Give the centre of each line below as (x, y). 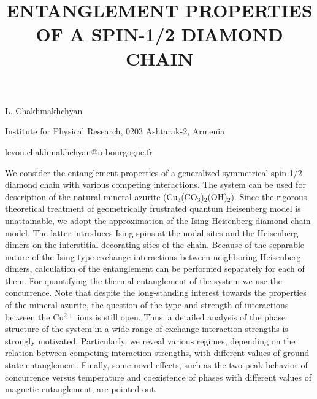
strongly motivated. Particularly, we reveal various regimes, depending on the (150, 340)
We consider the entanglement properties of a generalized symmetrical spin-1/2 (154, 172)
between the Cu (35, 316)
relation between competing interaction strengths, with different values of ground (157, 353)
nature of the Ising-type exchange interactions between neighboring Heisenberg (153, 256)
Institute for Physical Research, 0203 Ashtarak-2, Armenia (115, 131)
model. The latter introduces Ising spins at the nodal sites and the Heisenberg (152, 232)
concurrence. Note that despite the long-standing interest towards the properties (156, 292)
